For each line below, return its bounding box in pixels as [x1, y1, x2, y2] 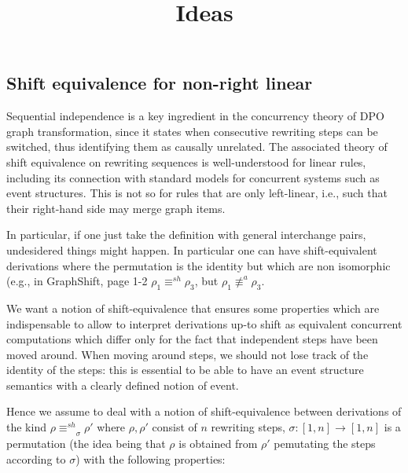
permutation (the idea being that [6, 435, 166, 452]
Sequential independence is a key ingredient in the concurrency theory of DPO [6, 108, 384, 124]
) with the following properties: [75, 450, 226, 467]
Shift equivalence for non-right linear [6, 71, 313, 95]
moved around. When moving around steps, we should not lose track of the [6, 346, 369, 362]
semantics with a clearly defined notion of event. [6, 376, 239, 393]
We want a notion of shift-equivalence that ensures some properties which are [6, 299, 380, 316]
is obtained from [178, 435, 258, 452]
